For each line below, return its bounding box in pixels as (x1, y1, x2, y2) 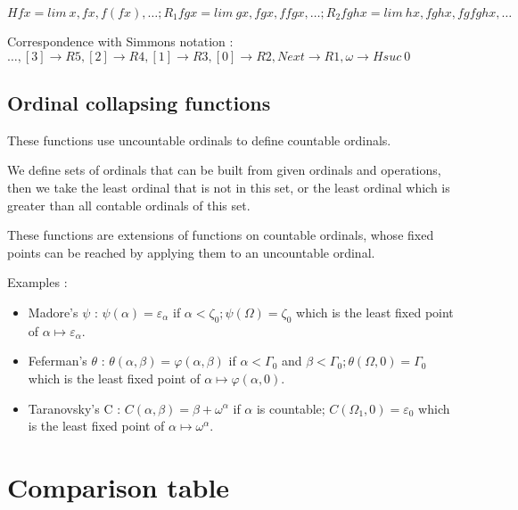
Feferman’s (28, 351, 87, 370)
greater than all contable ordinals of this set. (7, 195, 251, 214)
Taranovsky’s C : (28, 399, 121, 417)
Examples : (7, 273, 68, 292)
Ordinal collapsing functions (7, 88, 271, 116)
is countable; (256, 399, 325, 417)
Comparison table (7, 468, 230, 505)
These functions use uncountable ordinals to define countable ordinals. (7, 130, 391, 149)
